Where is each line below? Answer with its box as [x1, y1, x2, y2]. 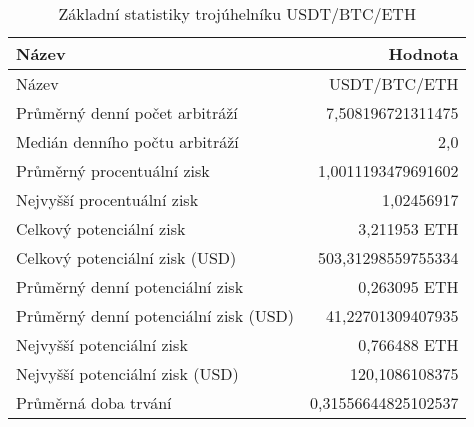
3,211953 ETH [358, 217, 459, 240]
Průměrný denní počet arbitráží [16, 101, 238, 124]
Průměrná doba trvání [16, 391, 172, 414]
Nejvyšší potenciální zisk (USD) [16, 362, 239, 385]
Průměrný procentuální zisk [16, 159, 210, 182]
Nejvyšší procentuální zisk [16, 188, 199, 211]
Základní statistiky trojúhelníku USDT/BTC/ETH [58, 2, 416, 25]
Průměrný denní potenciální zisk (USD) [16, 304, 295, 327]
